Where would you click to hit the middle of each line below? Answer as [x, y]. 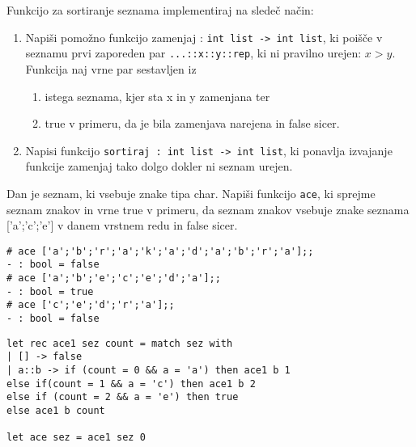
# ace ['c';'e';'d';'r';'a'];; [91, 305]
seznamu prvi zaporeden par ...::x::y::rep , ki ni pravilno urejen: [193, 53]
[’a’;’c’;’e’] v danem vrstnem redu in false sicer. [122, 225]
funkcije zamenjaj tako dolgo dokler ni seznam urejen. [159, 166]
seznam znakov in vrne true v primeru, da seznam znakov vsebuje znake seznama [208, 209]
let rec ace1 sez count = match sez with [120, 343]
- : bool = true [50, 291]
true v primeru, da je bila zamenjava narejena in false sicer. [192, 123]
